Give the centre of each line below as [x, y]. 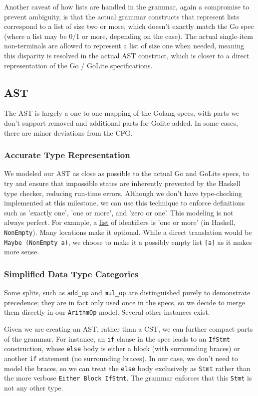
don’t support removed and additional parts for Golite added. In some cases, [121, 122]
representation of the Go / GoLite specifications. [78, 65]
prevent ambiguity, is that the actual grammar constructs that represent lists [122, 16]
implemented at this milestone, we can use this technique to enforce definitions [125, 203]
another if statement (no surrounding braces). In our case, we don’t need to [121, 358]
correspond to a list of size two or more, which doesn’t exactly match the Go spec [129, 26]
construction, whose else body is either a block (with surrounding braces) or [122, 348]
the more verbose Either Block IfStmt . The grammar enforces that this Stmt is [128, 378]
